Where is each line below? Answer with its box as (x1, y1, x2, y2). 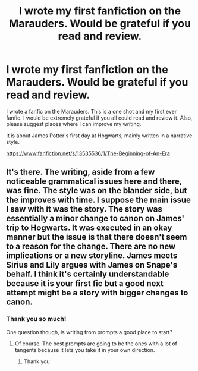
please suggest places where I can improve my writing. (6, 120, 142, 127)
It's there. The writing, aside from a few (6, 167, 155, 177)
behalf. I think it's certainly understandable (6, 269, 169, 279)
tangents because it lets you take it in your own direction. (14, 346, 155, 353)
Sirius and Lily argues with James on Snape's (6, 260, 178, 270)
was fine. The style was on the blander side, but (6, 185, 187, 196)
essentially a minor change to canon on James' (6, 213, 185, 224)
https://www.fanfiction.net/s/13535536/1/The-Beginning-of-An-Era (6, 150, 171, 157)
